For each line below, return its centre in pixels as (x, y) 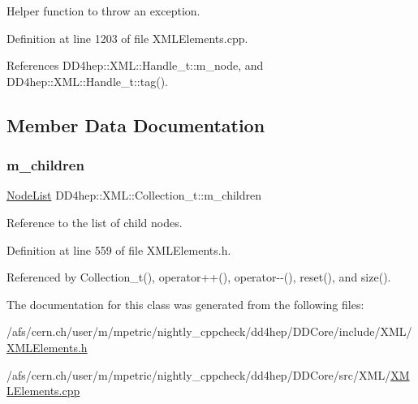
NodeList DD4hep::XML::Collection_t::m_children (134, 195)
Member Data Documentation (136, 125)
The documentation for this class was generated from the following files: (185, 304)
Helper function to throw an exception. (103, 11)
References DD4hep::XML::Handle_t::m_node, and (135, 65)
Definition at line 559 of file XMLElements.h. (119, 249)
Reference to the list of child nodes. (95, 222)
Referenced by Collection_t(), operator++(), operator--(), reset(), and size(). (199, 277)
